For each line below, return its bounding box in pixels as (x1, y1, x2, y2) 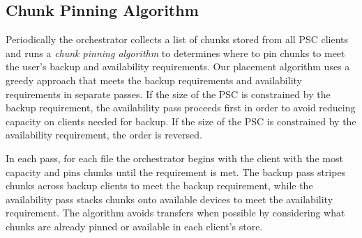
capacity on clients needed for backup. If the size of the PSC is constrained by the (6, 113, 356, 128)
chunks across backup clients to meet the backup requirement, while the (6, 178, 313, 193)
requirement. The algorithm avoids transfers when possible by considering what (6, 205, 345, 220)
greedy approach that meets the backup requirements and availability (6, 72, 302, 87)
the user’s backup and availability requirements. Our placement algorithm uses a (6, 59, 350, 74)
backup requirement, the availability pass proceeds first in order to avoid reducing (6, 100, 356, 115)
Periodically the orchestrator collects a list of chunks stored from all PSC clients (6, 32, 349, 47)
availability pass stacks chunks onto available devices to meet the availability (6, 191, 333, 206)
